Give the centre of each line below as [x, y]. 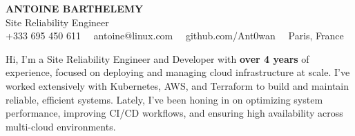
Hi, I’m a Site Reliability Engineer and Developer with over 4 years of [157, 58]
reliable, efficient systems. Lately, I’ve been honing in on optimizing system [164, 99]
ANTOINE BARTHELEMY [75, 8]
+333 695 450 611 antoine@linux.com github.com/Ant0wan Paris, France [175, 36]
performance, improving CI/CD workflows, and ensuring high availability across [174, 113]
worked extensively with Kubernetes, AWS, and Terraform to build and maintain [177, 85]
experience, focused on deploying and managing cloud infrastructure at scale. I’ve [178, 72]
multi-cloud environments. [61, 126]
